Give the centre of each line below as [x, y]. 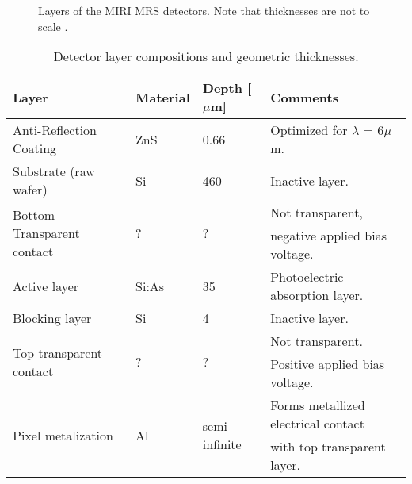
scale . [53, 26]
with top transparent [328, 447]
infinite [222, 444]
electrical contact [317, 424]
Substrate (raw [54, 171]
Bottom [34, 215]
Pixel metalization [63, 435]
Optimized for [309, 130]
